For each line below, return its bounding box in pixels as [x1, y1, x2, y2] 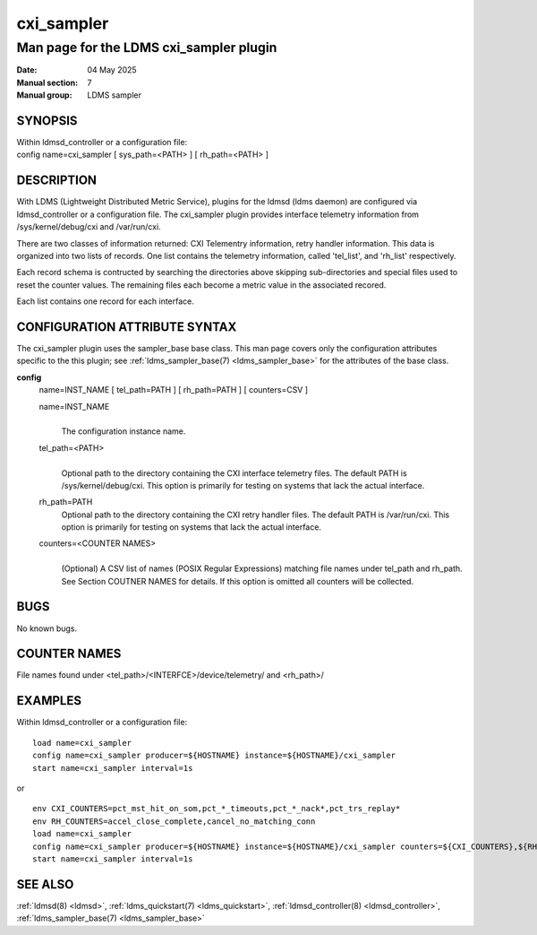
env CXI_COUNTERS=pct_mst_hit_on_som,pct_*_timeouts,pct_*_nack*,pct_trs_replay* [32, 803, 401, 814]
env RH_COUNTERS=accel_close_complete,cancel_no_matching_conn [32, 816, 316, 827]
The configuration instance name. [61, 426, 186, 437]
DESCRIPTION [16, 173, 98, 188]
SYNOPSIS [16, 113, 78, 128]
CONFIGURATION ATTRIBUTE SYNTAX [16, 319, 237, 334]
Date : [16, 65, 38, 75]
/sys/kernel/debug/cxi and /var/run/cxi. [16, 221, 161, 232]
